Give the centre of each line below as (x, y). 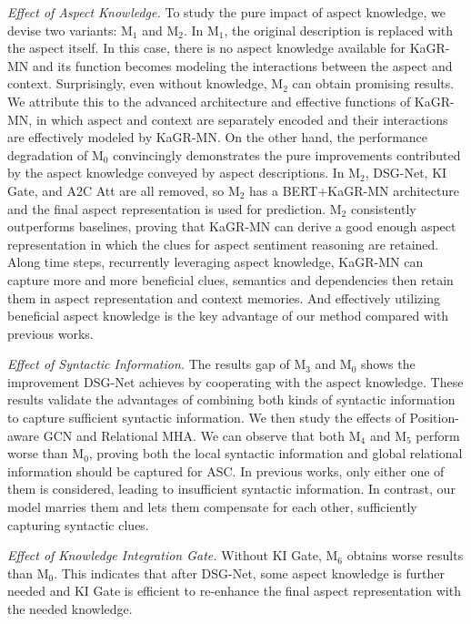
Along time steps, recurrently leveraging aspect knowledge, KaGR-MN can (215, 262)
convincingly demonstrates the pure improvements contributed (287, 154)
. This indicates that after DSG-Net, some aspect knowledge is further (249, 573)
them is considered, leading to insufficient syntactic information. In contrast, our (231, 489)
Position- (434, 418)
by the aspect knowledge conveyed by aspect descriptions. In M (184, 173)
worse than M (46, 453)
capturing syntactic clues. (78, 524)
